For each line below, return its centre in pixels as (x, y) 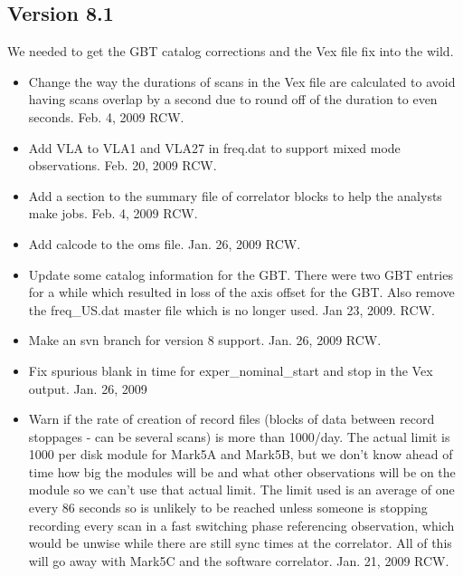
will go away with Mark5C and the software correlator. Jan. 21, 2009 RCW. (239, 560)
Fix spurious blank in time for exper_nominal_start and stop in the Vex (231, 370)
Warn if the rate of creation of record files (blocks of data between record (231, 419)
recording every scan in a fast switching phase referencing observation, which (241, 525)
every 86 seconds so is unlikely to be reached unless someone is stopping (228, 508)
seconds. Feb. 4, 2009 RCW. (106, 116)
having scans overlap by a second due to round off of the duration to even (233, 99)
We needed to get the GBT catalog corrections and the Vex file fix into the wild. (231, 51)
